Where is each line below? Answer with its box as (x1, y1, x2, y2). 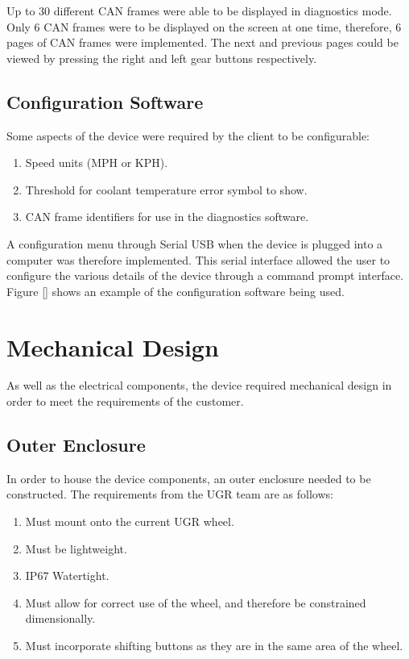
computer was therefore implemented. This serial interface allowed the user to (6, 251, 390, 268)
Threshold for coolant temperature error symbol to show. (25, 181, 308, 198)
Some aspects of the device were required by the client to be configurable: (6, 127, 370, 144)
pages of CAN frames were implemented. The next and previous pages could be (6, 34, 399, 51)
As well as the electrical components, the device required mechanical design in (6, 377, 392, 394)
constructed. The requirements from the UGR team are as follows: (6, 486, 333, 503)
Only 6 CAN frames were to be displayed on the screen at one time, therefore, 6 (6, 18, 402, 35)
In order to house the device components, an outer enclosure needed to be (6, 469, 371, 486)
